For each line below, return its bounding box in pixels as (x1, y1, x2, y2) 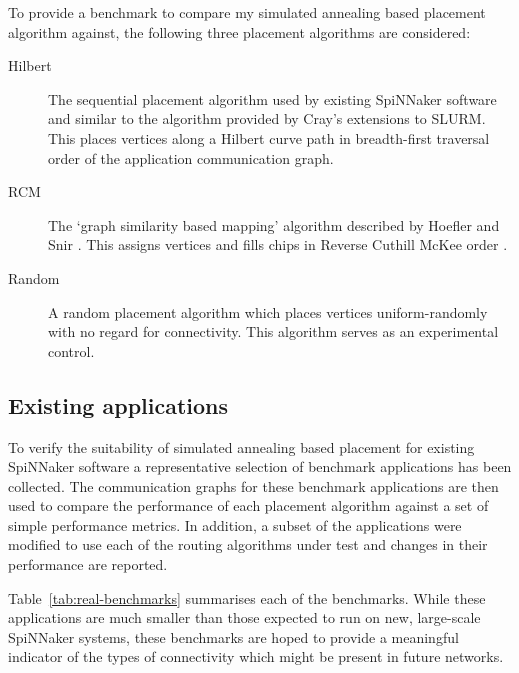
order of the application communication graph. (48, 147, 334, 168)
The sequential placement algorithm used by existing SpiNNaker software (48, 88, 497, 109)
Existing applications (8, 389, 229, 420)
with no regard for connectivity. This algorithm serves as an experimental (48, 321, 499, 342)
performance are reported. (8, 554, 168, 575)
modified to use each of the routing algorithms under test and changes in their (8, 534, 488, 555)
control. (48, 340, 95, 361)
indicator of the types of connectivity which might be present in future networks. (8, 646, 504, 667)
